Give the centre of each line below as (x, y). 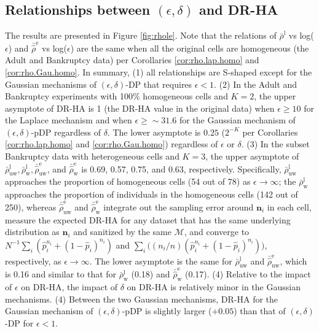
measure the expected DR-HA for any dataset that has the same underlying (148, 219)
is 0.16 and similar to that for (61, 274)
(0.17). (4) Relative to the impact (248, 274)
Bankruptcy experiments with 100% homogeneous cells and (116, 96)
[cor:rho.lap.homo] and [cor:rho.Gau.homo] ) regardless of (112, 144)
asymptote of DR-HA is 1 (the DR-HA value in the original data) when (140, 108)
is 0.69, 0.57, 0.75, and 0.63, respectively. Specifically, (181, 168)
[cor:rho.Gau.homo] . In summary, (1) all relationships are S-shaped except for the (159, 71)
